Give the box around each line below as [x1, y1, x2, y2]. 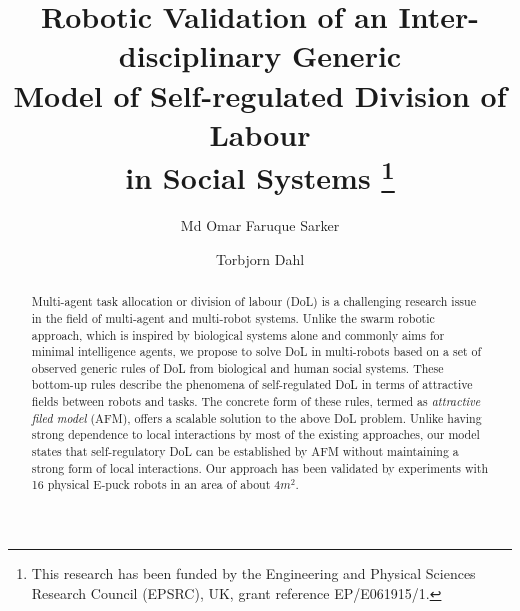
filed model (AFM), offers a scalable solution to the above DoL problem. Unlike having [31, 409, 482, 426]
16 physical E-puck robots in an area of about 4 [31, 476, 281, 493]
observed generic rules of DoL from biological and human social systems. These [31, 359, 444, 376]
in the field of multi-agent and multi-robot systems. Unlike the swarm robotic [31, 309, 435, 326]
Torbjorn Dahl [215, 248, 305, 269]
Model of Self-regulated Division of [13, 74, 507, 115]
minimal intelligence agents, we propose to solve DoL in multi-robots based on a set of [31, 343, 482, 360]
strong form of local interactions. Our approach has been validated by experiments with [31, 459, 489, 476]
